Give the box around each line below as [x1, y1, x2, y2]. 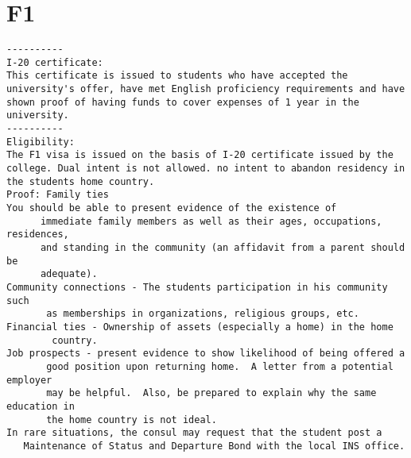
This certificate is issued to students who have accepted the [6, 70, 348, 82]
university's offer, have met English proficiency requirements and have [6, 83, 405, 95]
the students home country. [6, 175, 155, 187]
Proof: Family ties [6, 189, 109, 201]
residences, [6, 229, 69, 241]
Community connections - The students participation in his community [6, 281, 388, 293]
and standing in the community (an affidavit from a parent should [40, 241, 405, 253]
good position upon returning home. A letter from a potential [46, 360, 394, 372]
